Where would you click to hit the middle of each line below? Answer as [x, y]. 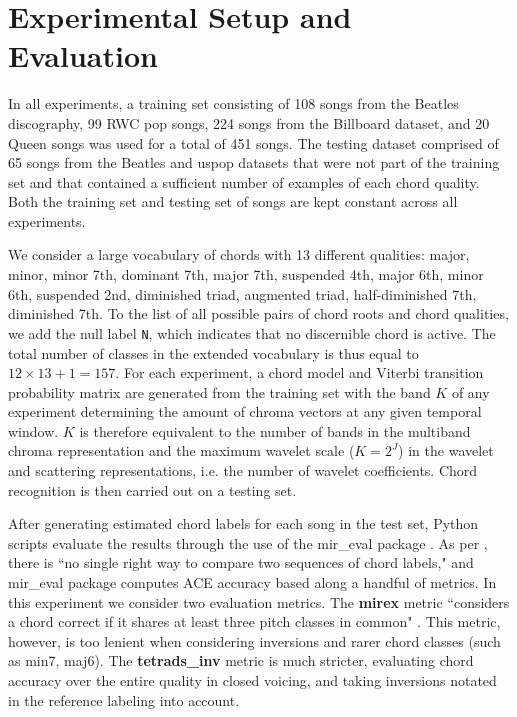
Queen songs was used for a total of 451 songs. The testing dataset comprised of [253, 142]
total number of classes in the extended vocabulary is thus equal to [213, 352]
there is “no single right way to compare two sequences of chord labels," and [241, 562]
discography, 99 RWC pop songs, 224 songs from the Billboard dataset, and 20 [249, 122]
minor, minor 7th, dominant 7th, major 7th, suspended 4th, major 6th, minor [246, 274]
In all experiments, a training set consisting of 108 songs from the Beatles [233, 103]
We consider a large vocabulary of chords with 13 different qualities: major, [239, 254]
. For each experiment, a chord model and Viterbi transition [299, 372]
